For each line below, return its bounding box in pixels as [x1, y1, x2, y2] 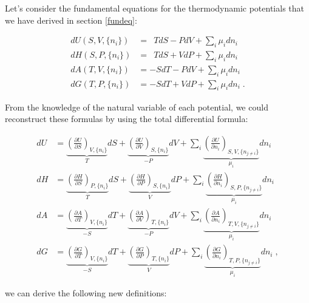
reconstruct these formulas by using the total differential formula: [5, 112, 248, 125]
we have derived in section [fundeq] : [5, 13, 137, 26]
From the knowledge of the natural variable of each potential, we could [5, 100, 268, 113]
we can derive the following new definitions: [5, 287, 167, 299]
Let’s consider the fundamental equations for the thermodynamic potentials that [5, 2, 304, 14]
